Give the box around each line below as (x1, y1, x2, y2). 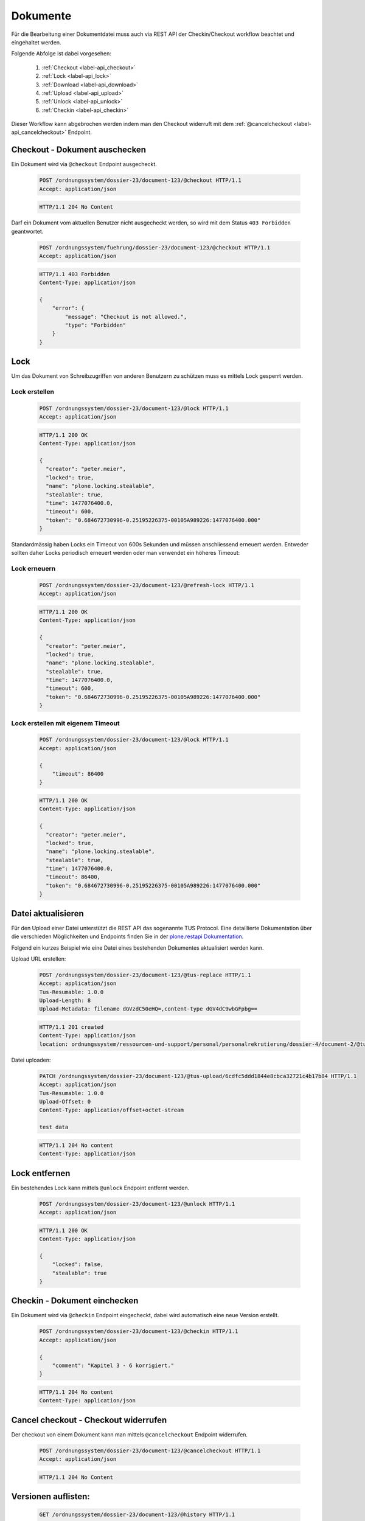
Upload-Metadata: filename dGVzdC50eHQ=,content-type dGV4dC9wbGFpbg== (39, 1006, 258, 1012)
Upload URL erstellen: (11, 955, 66, 962)
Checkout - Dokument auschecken (11, 145, 146, 155)
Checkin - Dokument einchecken (11, 1296, 139, 1306)
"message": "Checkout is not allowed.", (64, 313, 187, 320)
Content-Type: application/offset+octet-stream (39, 1107, 184, 1113)
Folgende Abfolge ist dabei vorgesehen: (11, 50, 112, 57)
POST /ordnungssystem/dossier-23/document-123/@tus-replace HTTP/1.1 (39, 971, 251, 978)
